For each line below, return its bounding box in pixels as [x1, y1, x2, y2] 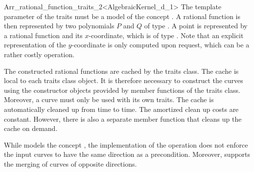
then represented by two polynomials [4, 21, 115, 31]
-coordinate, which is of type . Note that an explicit [89, 30, 244, 40]
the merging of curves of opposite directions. [4, 158, 137, 169]
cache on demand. [4, 123, 58, 133]
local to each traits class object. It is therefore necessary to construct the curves [4, 75, 243, 86]
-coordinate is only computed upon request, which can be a [71, 40, 250, 50]
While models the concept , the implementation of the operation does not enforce [4, 139, 248, 150]
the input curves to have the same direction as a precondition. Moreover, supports [4, 149, 251, 159]
